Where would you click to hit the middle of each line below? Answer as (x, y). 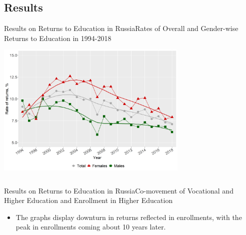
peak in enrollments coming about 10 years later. (91, 227)
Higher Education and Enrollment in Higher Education (88, 200)
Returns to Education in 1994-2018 (58, 38)
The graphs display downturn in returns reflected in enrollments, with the (129, 217)
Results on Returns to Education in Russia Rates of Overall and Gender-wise (121, 28)
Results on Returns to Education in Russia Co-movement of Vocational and (119, 190)
